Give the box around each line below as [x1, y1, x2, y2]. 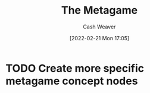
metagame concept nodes [5, 74, 138, 88]
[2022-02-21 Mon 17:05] [69, 34, 130, 41]
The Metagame [61, 4, 138, 17]
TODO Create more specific [5, 62, 144, 75]
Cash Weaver [83, 23, 116, 30]
